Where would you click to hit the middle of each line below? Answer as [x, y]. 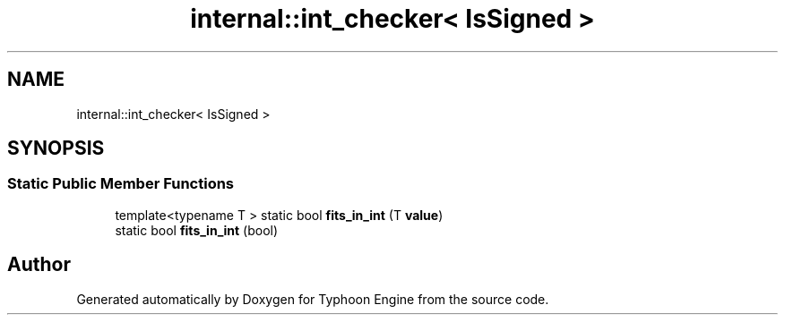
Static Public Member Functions [121, 184]
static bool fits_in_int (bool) [197, 230]
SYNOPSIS [56, 148]
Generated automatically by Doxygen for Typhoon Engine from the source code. [313, 299]
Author [39, 265]
